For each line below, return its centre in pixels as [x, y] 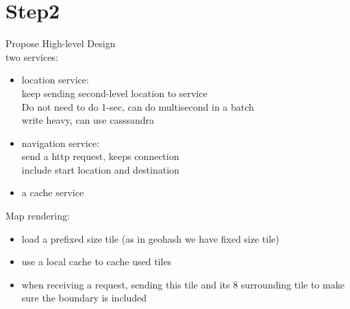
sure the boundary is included [84, 298]
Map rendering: [38, 216]
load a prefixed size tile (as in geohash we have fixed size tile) [150, 238]
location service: [55, 80]
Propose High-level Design [61, 43]
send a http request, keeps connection [100, 156]
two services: [32, 56]
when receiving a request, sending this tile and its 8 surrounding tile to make [183, 284]
